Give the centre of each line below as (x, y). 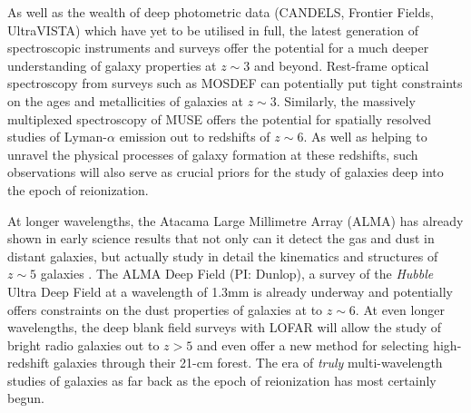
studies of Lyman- (58, 137)
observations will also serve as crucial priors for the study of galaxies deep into (226, 172)
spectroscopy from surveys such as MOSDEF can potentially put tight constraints (235, 83)
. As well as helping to (365, 137)
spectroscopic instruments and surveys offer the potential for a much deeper (218, 48)
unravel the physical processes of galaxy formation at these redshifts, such (213, 154)
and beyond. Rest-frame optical (341, 65)
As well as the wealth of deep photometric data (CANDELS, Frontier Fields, (221, 12)
